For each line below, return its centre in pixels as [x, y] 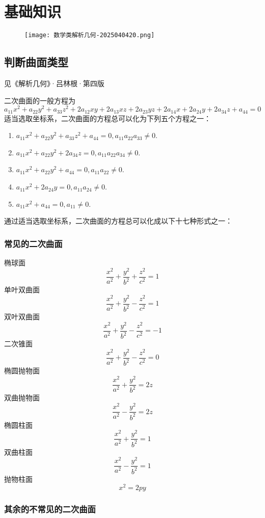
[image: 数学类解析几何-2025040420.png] [90, 35]
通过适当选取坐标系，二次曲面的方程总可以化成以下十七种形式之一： [118, 221]
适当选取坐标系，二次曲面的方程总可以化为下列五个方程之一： [108, 118]
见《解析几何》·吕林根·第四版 [54, 83]
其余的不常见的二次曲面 [50, 509]
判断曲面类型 [36, 62]
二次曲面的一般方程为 [40, 100]
